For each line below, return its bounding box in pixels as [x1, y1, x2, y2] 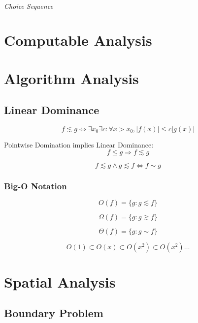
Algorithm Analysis [4, 68, 139, 88]
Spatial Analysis [4, 271, 116, 292]
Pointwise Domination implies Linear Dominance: [4, 139, 154, 149]
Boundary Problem [4, 305, 103, 321]
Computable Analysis [4, 29, 152, 50]
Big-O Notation [4, 180, 67, 192]
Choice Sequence [4, 1, 53, 11]
